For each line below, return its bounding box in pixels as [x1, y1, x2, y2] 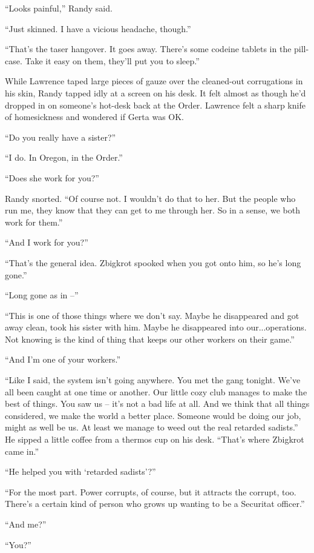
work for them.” [5, 215, 63, 228]
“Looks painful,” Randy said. [5, 2, 113, 14]
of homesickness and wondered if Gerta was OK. [5, 110, 185, 123]
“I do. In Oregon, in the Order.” [5, 151, 123, 164]
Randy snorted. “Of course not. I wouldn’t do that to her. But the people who [5, 192, 296, 204]
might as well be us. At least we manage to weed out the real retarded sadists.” [5, 421, 298, 434]
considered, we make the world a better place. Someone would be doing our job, [5, 409, 301, 421]
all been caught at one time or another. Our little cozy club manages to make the [5, 385, 307, 398]
